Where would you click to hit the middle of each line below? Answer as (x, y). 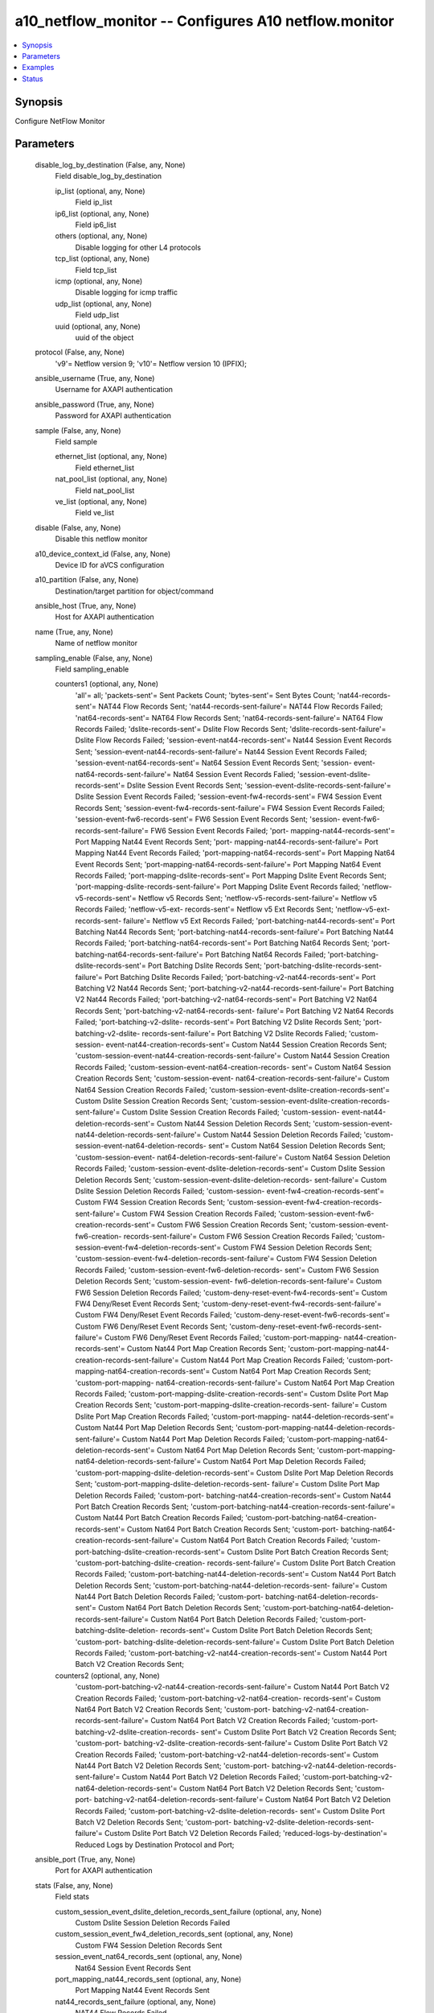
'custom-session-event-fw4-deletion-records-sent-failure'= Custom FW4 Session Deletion (226, 1259)
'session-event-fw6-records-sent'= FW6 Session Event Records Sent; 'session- (208, 819)
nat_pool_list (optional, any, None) (111, 479)
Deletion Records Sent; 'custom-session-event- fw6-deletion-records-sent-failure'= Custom (228, 1281)
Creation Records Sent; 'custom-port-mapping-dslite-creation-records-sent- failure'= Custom (231, 1405)
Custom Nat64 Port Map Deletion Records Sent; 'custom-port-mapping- (276, 1450)
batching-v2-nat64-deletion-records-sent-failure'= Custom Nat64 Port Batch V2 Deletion (242, 1800)
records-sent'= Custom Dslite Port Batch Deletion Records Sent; (266, 1631)
